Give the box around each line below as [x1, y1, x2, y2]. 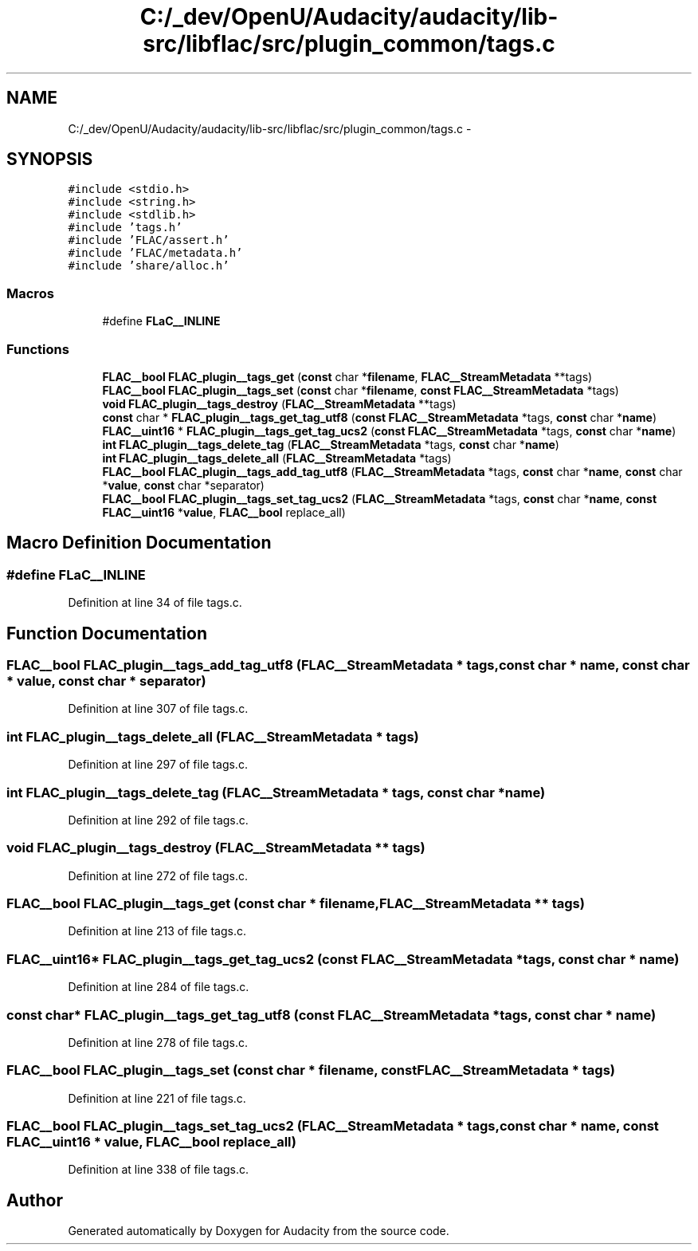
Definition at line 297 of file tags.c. [68, 757, 248, 772]
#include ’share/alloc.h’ [68, 259, 229, 273]
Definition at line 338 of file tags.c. [68, 1162, 249, 1177]
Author [6, 1190, 63, 1210]
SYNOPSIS [6, 149, 93, 170]
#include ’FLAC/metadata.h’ [68, 246, 243, 260]
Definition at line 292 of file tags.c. [68, 812, 249, 827]
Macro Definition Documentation [6, 533, 272, 553]
